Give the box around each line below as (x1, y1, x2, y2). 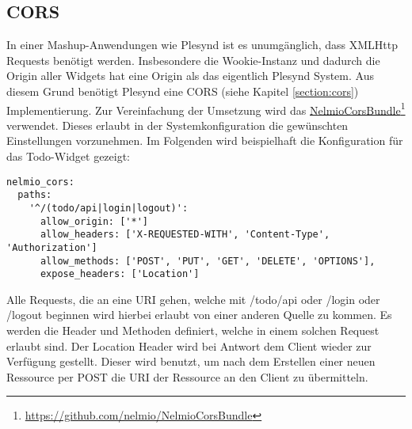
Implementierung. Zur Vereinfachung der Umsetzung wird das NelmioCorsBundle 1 (6, 99, 406, 118)
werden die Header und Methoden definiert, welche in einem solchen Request (6, 322, 380, 339)
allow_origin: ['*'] (40, 215, 148, 227)
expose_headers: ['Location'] (40, 268, 200, 280)
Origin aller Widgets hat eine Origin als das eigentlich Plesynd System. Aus (6, 67, 374, 84)
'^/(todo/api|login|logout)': (29, 202, 189, 214)
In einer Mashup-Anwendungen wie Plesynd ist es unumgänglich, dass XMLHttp (6, 36, 399, 53)
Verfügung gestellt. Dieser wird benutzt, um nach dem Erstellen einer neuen (6, 353, 376, 370)
